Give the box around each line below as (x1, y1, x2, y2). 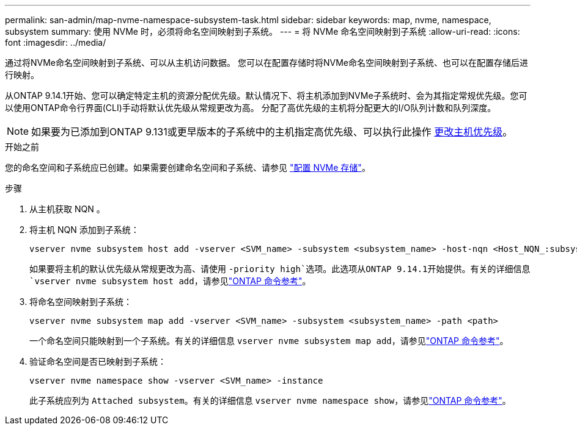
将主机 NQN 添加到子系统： (29, 224, 139, 235)
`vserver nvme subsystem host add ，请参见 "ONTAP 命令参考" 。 (29, 276, 311, 286)
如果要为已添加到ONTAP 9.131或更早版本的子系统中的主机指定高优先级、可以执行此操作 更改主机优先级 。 (31, 126, 513, 138)
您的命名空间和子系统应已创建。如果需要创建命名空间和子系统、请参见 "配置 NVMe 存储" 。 (5, 162, 370, 173)
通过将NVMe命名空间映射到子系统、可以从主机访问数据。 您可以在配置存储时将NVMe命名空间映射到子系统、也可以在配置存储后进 (5, 57, 528, 68)
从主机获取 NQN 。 (29, 204, 105, 214)
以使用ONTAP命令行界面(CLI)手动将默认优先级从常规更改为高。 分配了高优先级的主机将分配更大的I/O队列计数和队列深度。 (5, 102, 496, 113)
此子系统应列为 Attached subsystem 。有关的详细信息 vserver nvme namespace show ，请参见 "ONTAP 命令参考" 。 (29, 395, 511, 406)
